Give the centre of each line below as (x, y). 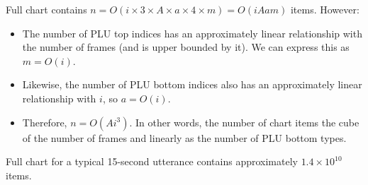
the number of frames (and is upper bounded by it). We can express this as (186, 47)
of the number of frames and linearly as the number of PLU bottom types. (184, 137)
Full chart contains (46, 9)
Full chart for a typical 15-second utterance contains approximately (152, 161)
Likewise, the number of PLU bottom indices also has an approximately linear (192, 84)
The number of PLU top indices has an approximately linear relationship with (192, 33)
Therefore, (45, 122)
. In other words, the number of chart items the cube (244, 122)
